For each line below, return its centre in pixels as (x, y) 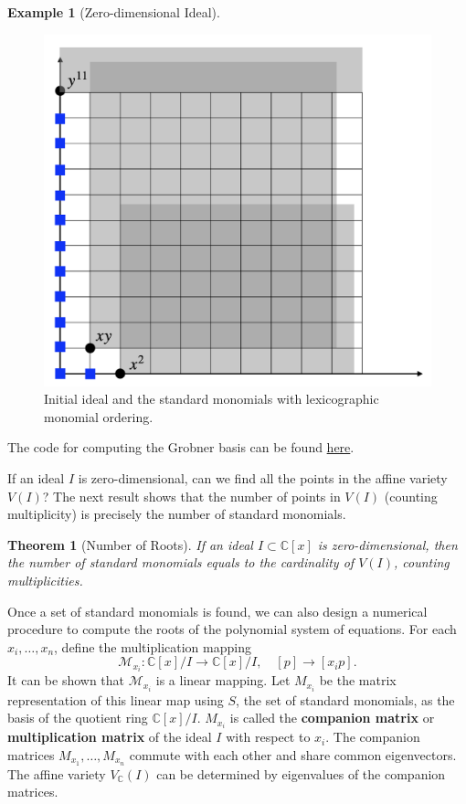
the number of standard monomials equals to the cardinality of (181, 562)
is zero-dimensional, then (387, 544)
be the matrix (358, 680)
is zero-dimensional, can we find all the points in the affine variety (263, 478)
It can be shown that (66, 680)
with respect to (268, 737)
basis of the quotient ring (78, 718)
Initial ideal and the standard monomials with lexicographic (212, 399)
